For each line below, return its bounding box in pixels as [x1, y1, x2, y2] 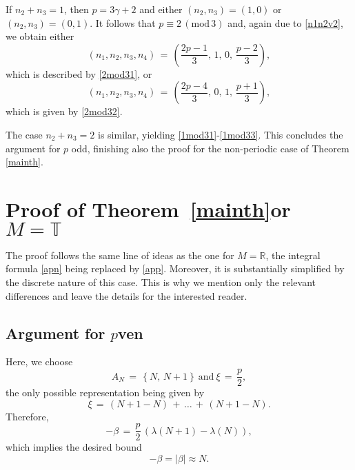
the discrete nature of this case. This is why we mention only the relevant [6, 275, 316, 289]
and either [139, 2, 183, 16]
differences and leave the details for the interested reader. [6, 288, 247, 303]
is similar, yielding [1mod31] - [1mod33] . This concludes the [98, 127, 343, 141]
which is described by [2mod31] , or [6, 66, 152, 81]
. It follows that [90, 15, 156, 30]
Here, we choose [6, 354, 73, 369]
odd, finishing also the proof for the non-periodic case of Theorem [71, 141, 349, 155]
